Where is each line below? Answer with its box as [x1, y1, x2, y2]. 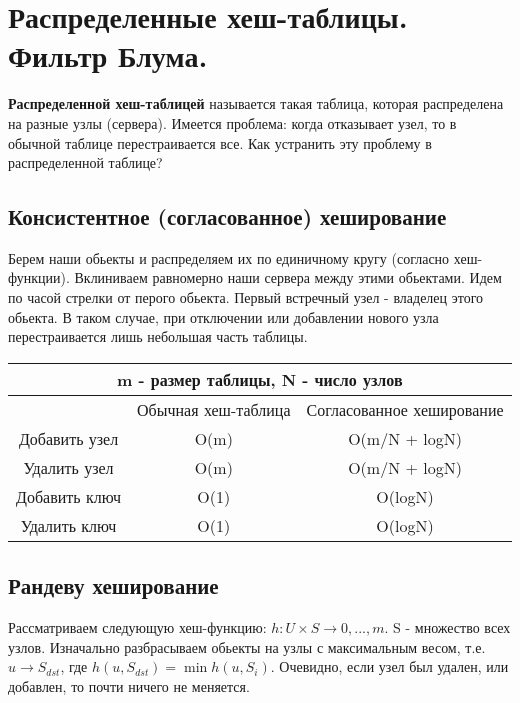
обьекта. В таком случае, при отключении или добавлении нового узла [8, 306, 439, 327]
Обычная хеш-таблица [137, 397, 291, 421]
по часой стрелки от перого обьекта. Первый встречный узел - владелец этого [8, 287, 484, 308]
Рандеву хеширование [8, 570, 219, 601]
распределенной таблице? [8, 152, 163, 173]
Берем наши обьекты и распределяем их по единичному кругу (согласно [8, 247, 450, 268]
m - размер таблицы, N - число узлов [117, 367, 403, 391]
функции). [8, 267, 70, 288]
